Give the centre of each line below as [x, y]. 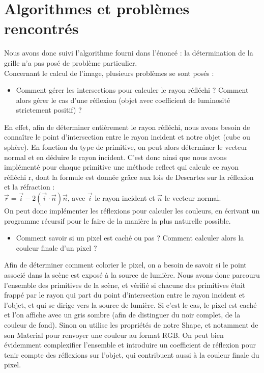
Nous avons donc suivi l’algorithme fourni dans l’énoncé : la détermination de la [129, 53]
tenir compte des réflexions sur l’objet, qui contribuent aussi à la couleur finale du [132, 354]
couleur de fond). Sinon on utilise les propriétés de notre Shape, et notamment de [131, 324]
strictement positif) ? [49, 110]
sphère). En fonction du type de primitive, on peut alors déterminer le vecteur [126, 147]
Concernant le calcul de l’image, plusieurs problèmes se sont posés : [109, 73]
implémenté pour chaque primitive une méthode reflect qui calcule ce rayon [121, 167]
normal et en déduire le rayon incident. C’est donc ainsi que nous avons [115, 157]
